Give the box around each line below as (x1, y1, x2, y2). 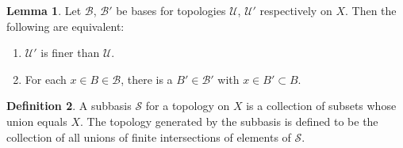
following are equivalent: (6, 17, 125, 34)
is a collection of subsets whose (246, 97, 397, 114)
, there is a (121, 70, 173, 87)
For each (25, 70, 67, 87)
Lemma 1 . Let (6, 2, 82, 18)
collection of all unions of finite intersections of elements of (6, 128, 291, 145)
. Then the (344, 2, 397, 18)
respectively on (259, 2, 332, 18)
